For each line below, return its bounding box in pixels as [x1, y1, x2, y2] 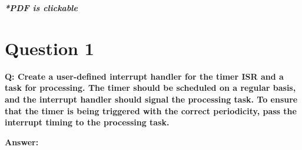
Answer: [5, 135, 39, 148]
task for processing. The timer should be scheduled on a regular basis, [5, 81, 296, 94]
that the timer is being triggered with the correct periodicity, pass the [5, 104, 297, 117]
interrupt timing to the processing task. [5, 116, 170, 128]
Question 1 [5, 36, 94, 60]
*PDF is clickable [5, 2, 78, 13]
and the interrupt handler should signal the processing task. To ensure [5, 93, 298, 105]
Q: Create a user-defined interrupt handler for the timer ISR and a [5, 70, 284, 82]
